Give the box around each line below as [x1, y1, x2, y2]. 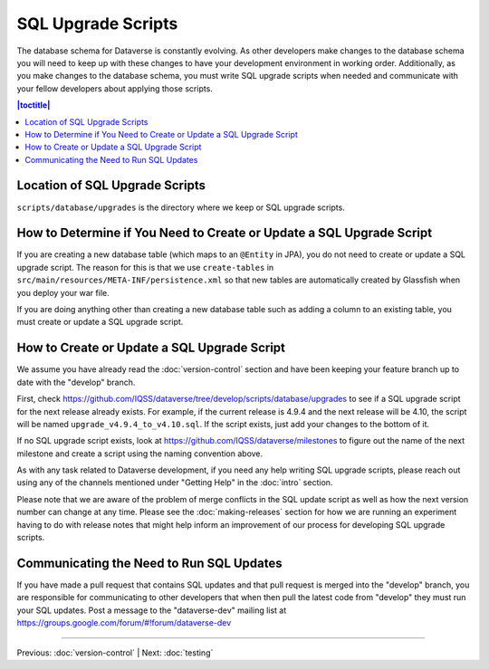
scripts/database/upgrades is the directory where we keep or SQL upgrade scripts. [16, 202, 346, 213]
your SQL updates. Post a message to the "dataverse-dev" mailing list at [16, 605, 287, 616]
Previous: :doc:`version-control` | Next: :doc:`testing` [16, 647, 214, 658]
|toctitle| [16, 100, 51, 110]
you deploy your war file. [16, 287, 110, 298]
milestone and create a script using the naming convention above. [16, 448, 264, 459]
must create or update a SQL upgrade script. [16, 317, 184, 328]
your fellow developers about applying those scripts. [16, 82, 213, 94]
